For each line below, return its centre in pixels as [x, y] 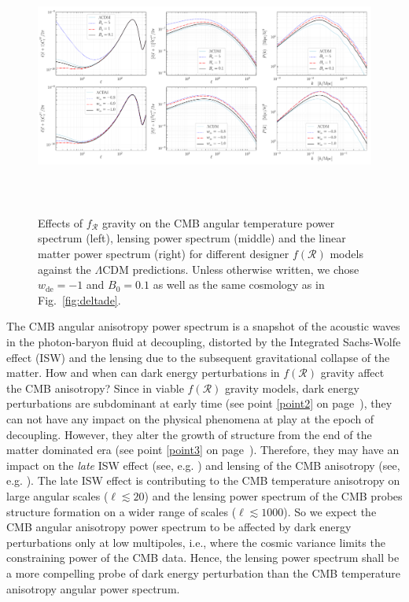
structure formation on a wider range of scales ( [122, 511]
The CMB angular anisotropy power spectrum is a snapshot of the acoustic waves [203, 326]
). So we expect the [330, 511]
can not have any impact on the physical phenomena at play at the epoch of [190, 418]
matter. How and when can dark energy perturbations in [143, 373]
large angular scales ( [57, 495]
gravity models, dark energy [292, 388]
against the [64, 269]
